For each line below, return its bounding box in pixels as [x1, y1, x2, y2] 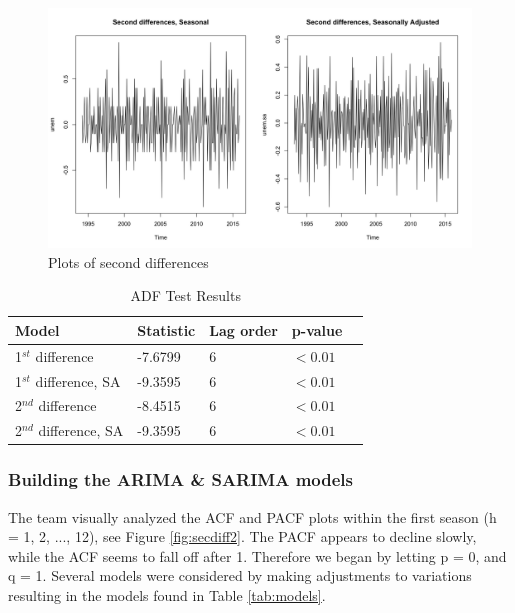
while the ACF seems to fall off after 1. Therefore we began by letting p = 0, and [8, 545, 507, 566]
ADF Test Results [130, 285, 241, 306]
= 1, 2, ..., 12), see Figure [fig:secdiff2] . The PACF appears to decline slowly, [8, 526, 477, 547]
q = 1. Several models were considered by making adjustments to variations [8, 565, 472, 586]
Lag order [209, 319, 278, 340]
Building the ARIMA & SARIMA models [8, 467, 354, 492]
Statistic [137, 319, 196, 340]
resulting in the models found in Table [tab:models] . [8, 585, 326, 605]
